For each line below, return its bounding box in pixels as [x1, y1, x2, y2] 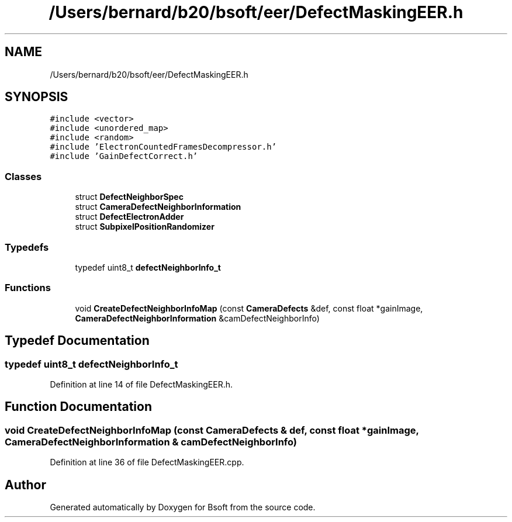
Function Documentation [5, 399, 152, 414]
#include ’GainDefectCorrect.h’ [50, 151, 198, 161]
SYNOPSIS [5, 89, 68, 105]
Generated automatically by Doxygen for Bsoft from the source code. [50, 502, 316, 512]
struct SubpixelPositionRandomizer [75, 222, 215, 232]
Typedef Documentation [5, 333, 150, 348]
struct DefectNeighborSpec [75, 192, 184, 202]
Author [5, 477, 46, 492]
